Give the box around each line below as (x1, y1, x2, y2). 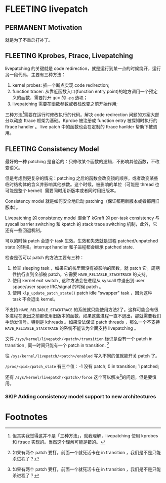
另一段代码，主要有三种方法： (5, 71, 66, 77)
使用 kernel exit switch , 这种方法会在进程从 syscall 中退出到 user (12, 278, 145, 284)
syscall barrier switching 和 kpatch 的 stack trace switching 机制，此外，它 (5, 221, 157, 227)
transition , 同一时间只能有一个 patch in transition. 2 (5, 341, 110, 348)
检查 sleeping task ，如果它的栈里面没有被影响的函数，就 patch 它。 (12, 265, 152, 271)
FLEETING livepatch (5, 3, 88, 15)
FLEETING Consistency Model (5, 145, 99, 153)
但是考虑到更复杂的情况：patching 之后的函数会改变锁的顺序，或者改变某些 (5, 175, 159, 181)
